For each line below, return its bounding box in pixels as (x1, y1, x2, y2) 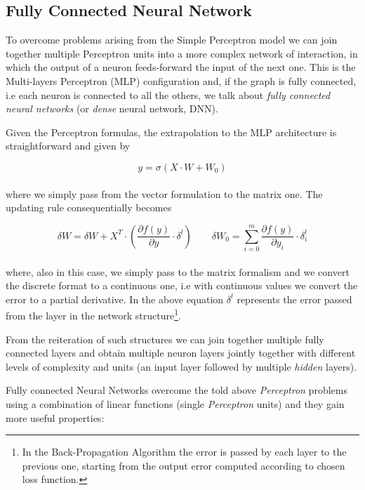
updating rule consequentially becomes (6, 200, 172, 215)
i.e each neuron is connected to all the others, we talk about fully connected (6, 87, 331, 102)
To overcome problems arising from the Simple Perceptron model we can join (6, 32, 338, 47)
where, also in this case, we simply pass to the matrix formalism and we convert (6, 264, 350, 279)
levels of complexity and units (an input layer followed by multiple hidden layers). (6, 359, 357, 373)
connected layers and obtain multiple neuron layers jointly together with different (6, 345, 356, 360)
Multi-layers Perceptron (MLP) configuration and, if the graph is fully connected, (6, 73, 357, 88)
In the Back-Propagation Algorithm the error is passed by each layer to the (22, 444, 347, 459)
